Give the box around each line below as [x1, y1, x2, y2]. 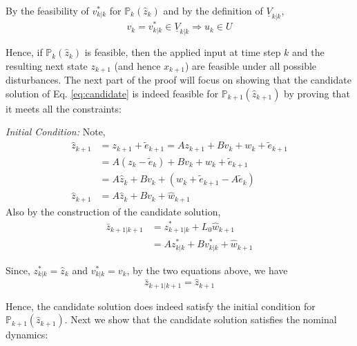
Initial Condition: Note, [6, 124, 106, 139]
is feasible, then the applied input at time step [84, 45, 281, 59]
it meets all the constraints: [6, 101, 122, 115]
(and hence [114, 58, 161, 73]
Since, [6, 262, 30, 277]
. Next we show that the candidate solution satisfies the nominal [64, 312, 337, 327]
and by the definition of [163, 3, 263, 17]
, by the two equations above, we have [126, 262, 288, 277]
